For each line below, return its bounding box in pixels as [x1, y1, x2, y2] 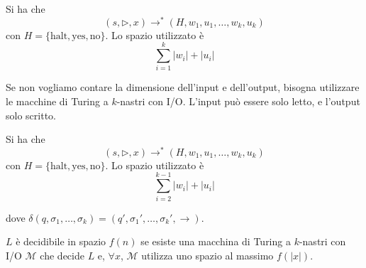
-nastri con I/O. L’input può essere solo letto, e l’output [116, 93, 360, 108]
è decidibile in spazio [16, 234, 106, 249]
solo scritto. [6, 107, 56, 122]
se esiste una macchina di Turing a [140, 234, 291, 249]
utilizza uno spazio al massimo [141, 247, 274, 262]
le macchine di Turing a [6, 93, 109, 108]
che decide [40, 247, 84, 262]
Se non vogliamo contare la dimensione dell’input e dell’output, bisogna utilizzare [6, 80, 360, 95]
